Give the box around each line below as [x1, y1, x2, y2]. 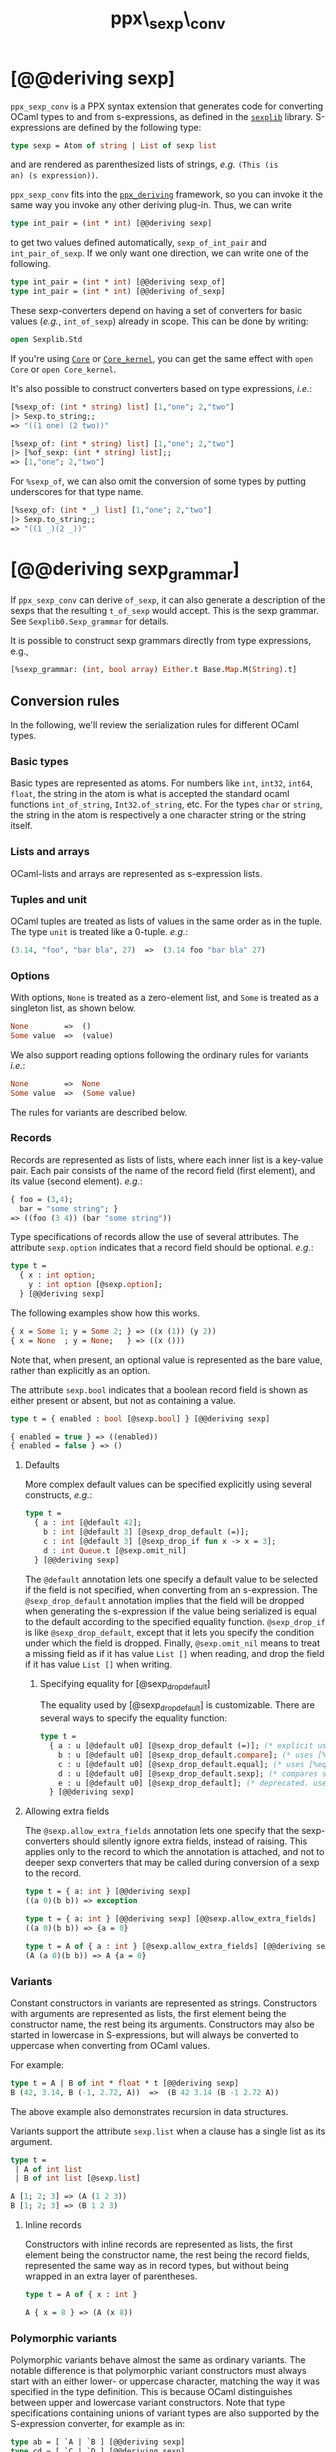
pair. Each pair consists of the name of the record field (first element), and [10, 1164, 316, 1176]
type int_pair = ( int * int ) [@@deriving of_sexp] [10, 287, 226, 297]
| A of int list [14, 2164, 83, 2174]
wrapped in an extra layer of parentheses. [24, 2270, 198, 2282]
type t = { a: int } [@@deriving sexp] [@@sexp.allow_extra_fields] [24, 1914, 317, 1924]
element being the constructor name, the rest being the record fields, [24, 2249, 310, 2261]
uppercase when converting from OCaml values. [10, 2039, 210, 2051]
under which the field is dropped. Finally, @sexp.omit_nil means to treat [24, 1637, 320, 1649]
